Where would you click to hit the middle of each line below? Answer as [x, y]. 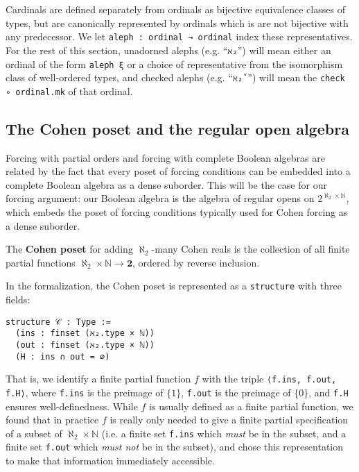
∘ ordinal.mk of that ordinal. [69, 91]
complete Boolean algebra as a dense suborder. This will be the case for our [166, 184]
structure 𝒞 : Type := [58, 322]
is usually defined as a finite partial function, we [251, 406]
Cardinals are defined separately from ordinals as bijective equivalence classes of [175, 9]
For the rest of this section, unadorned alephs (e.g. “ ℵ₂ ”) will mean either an [168, 50]
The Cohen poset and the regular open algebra [177, 128]
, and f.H [329, 392]
